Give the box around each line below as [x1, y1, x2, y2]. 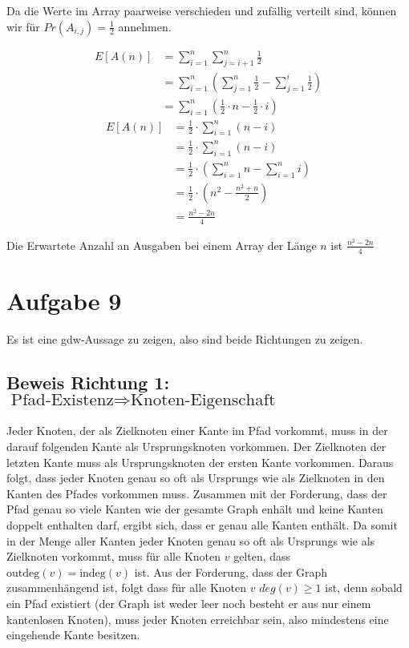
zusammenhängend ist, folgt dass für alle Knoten [6, 579, 247, 596]
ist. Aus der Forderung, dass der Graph [134, 563, 328, 580]
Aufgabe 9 [6, 284, 122, 316]
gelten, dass [233, 548, 291, 565]
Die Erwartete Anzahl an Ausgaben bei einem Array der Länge [6, 236, 317, 253]
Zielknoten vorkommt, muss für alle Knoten [6, 548, 221, 565]
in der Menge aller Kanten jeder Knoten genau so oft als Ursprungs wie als [6, 532, 375, 549]
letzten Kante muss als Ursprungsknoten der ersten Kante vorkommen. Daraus [6, 453, 394, 470]
